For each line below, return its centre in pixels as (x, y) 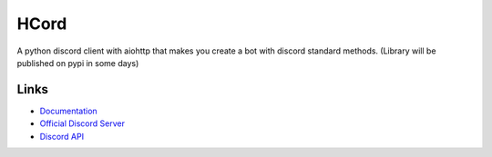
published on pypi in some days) (78, 63)
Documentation (68, 111)
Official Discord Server (82, 123)
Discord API (62, 136)
